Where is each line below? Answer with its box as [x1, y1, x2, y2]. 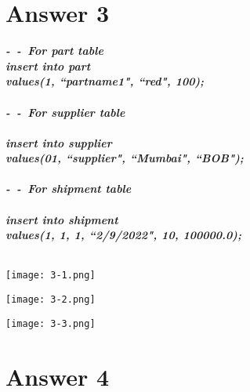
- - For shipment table [5, 180, 132, 197]
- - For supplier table [5, 103, 125, 120]
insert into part [5, 57, 91, 74]
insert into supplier [5, 134, 112, 151]
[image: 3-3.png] [5, 318, 96, 329]
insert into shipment [5, 211, 118, 227]
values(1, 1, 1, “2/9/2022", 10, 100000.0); [5, 227, 241, 243]
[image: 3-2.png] [5, 294, 96, 306]
